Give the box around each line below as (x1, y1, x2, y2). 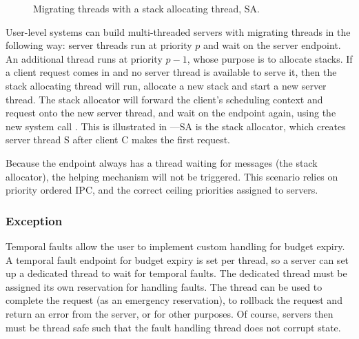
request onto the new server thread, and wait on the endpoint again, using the (6, 105, 336, 120)
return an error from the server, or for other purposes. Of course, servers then (6, 306, 334, 320)
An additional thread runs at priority (6, 51, 163, 65)
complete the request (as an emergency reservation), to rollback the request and (6, 293, 342, 307)
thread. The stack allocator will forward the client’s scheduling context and (6, 92, 323, 106)
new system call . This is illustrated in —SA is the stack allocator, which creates (6, 119, 346, 133)
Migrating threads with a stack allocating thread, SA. (33, 1, 260, 15)
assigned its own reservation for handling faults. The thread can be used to (6, 279, 322, 294)
